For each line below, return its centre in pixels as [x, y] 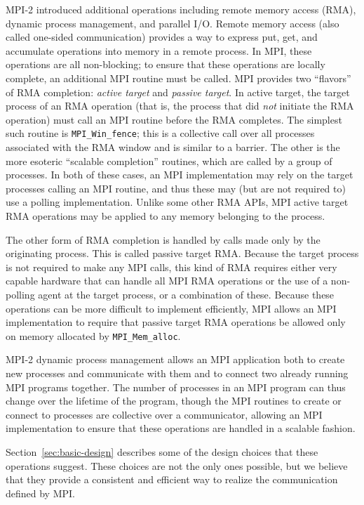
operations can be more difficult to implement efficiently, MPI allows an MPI [171, 308]
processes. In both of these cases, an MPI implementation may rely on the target [180, 175]
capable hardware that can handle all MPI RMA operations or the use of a [167, 281]
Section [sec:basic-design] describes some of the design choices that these [162, 451]
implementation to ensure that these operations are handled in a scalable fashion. [181, 428]
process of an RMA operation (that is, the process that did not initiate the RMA [180, 106]
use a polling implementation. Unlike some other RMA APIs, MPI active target [177, 202]
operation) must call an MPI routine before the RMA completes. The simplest [174, 119]
